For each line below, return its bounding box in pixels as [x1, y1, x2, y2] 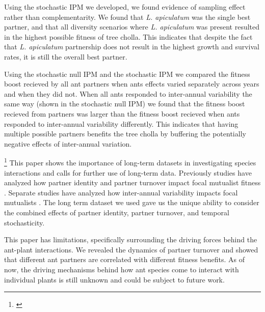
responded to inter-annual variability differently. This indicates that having [4, 118, 238, 129]
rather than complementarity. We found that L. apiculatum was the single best [4, 11, 251, 22]
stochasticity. [4, 217, 45, 228]
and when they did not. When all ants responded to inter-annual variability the [4, 88, 252, 99]
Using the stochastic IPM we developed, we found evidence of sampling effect [4, 2, 246, 12]
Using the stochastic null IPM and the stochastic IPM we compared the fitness [4, 68, 250, 79]
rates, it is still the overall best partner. [4, 51, 127, 62]
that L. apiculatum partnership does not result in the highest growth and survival [4, 41, 259, 52]
